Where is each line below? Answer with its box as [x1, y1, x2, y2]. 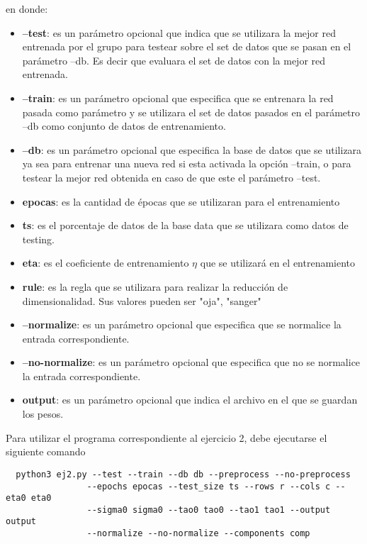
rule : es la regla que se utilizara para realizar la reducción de [22, 279, 288, 294]
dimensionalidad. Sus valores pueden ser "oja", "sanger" [22, 293, 261, 308]
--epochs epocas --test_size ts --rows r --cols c [86, 481, 331, 492]
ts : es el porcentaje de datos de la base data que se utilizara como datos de [22, 218, 349, 233]
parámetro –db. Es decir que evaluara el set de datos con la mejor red [22, 52, 326, 67]
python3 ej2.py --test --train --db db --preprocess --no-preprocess [16, 469, 351, 479]
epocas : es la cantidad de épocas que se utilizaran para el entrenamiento [22, 194, 340, 209]
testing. [22, 231, 55, 246]
